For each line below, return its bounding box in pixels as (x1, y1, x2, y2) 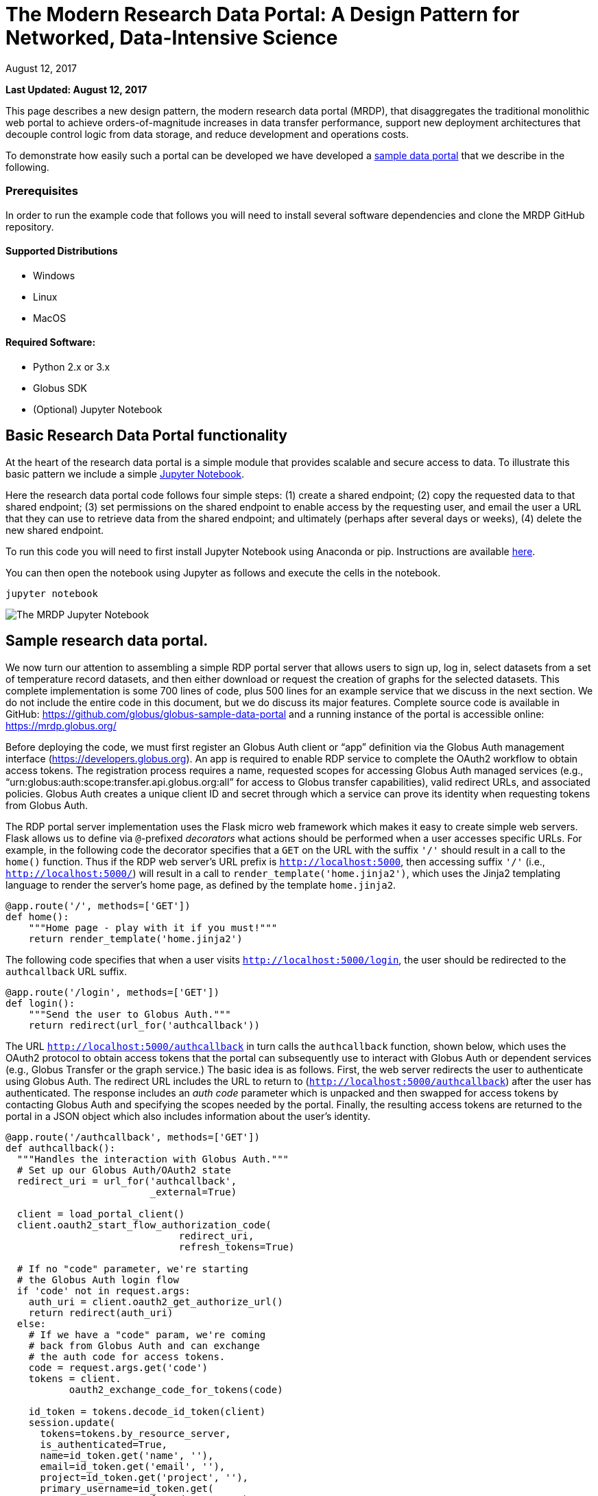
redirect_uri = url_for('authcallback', (16, 1175, 237, 1187)
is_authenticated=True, (40, 1438, 168, 1450)
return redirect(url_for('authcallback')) (28, 1019, 260, 1031)
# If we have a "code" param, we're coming (28, 1329, 266, 1340)
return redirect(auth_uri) (28, 1307, 174, 1318)
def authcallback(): (5, 1142, 116, 1154)
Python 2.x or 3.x (33, 360, 110, 373)
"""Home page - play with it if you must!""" (28, 922, 278, 933)
